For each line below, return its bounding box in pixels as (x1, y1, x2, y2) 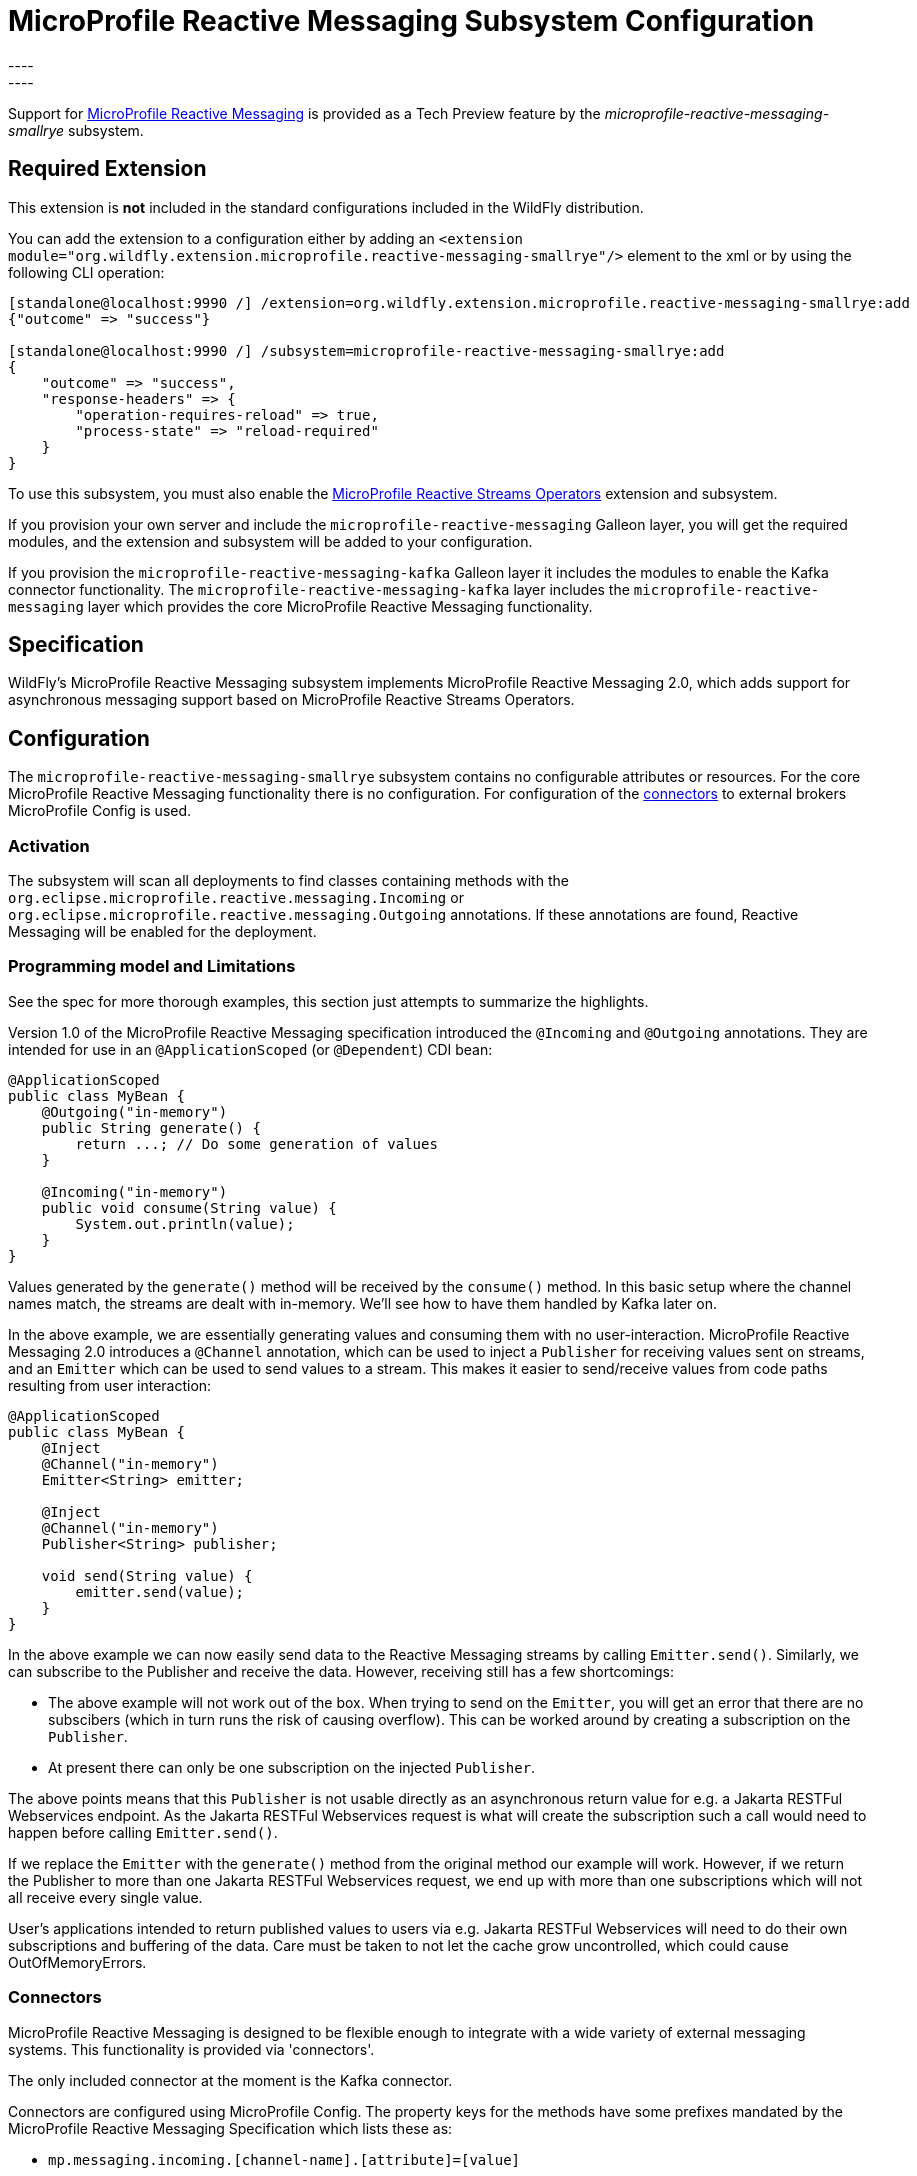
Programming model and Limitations (8, 956, 296, 977)
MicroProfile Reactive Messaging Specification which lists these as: (8, 2119, 453, 2137)
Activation (8, 835, 90, 856)
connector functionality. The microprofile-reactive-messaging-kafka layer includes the (8, 580, 630, 598)
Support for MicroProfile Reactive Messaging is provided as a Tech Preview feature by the (8, 104, 601, 122)
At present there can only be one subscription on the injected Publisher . (48, 1758, 536, 1776)
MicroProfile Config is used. (8, 802, 192, 820)
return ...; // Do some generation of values (75, 1135, 438, 1152)
